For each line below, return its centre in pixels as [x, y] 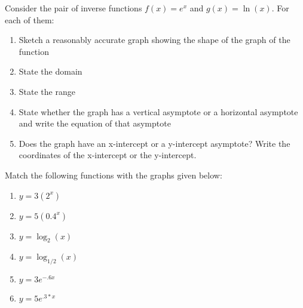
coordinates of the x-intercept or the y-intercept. [108, 155]
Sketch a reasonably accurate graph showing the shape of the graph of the [154, 40]
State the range [47, 91]
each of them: [30, 19]
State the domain [51, 71]
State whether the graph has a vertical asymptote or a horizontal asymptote [158, 111]
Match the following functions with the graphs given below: [114, 175]
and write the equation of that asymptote [95, 123]
